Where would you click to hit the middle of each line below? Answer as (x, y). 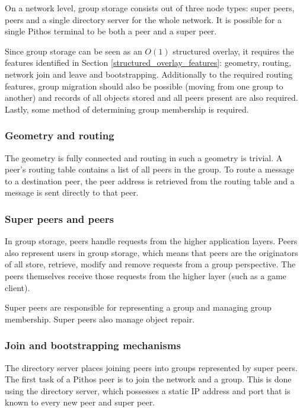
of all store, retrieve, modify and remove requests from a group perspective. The (150, 264)
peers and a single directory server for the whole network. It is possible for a (143, 19)
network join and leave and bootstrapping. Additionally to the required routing (149, 74)
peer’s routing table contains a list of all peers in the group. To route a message (149, 169)
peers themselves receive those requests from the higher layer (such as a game (146, 275)
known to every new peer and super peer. (80, 402)
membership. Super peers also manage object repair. (100, 319)
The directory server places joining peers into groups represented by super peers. (151, 367)
